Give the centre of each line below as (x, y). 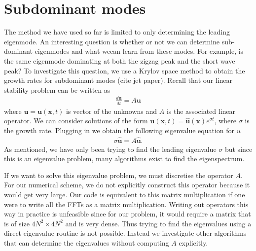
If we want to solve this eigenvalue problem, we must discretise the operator (119, 175)
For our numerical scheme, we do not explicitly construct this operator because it (127, 185)
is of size (17, 223)
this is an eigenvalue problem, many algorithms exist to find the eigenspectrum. (124, 159)
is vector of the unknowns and (111, 111)
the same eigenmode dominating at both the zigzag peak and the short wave (120, 60)
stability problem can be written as (57, 90)
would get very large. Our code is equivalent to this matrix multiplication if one (125, 195)
